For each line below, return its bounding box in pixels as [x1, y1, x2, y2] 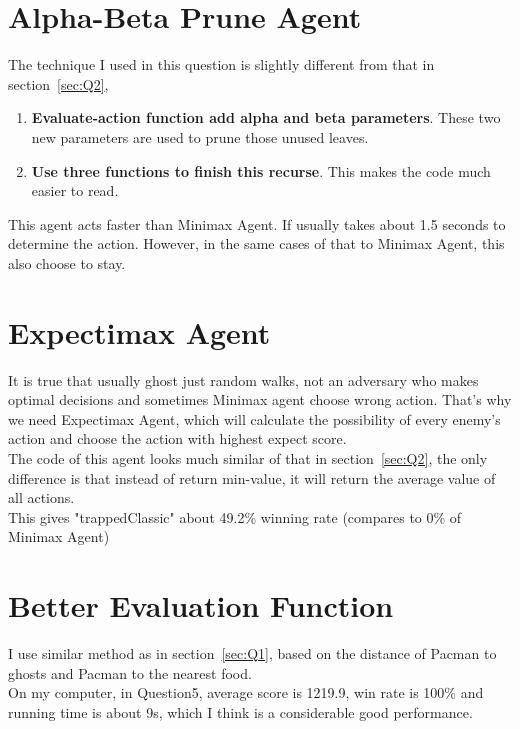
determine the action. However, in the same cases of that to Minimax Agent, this [8, 233, 505, 254]
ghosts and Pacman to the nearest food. [8, 662, 252, 683]
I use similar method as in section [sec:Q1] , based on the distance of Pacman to [8, 643, 497, 664]
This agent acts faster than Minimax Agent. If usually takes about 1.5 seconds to [8, 213, 506, 234]
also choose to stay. [8, 252, 126, 273]
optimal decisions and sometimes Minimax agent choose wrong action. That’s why [8, 389, 512, 410]
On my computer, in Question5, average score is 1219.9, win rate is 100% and [8, 682, 484, 703]
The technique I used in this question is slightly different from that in [8, 54, 435, 75]
